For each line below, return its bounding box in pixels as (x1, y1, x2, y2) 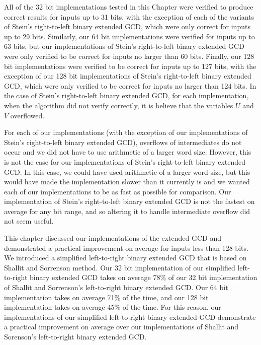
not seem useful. (4, 216, 54, 226)
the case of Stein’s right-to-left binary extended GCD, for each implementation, (4, 90, 249, 101)
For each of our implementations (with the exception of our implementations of (4, 127, 248, 137)
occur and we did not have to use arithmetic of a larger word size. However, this (4, 147, 251, 157)
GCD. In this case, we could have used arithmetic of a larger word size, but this (4, 166, 250, 177)
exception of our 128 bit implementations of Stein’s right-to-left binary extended (4, 71, 251, 81)
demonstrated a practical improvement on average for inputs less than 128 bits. (4, 242, 248, 253)
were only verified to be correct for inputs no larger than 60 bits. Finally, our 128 (4, 50, 254, 61)
